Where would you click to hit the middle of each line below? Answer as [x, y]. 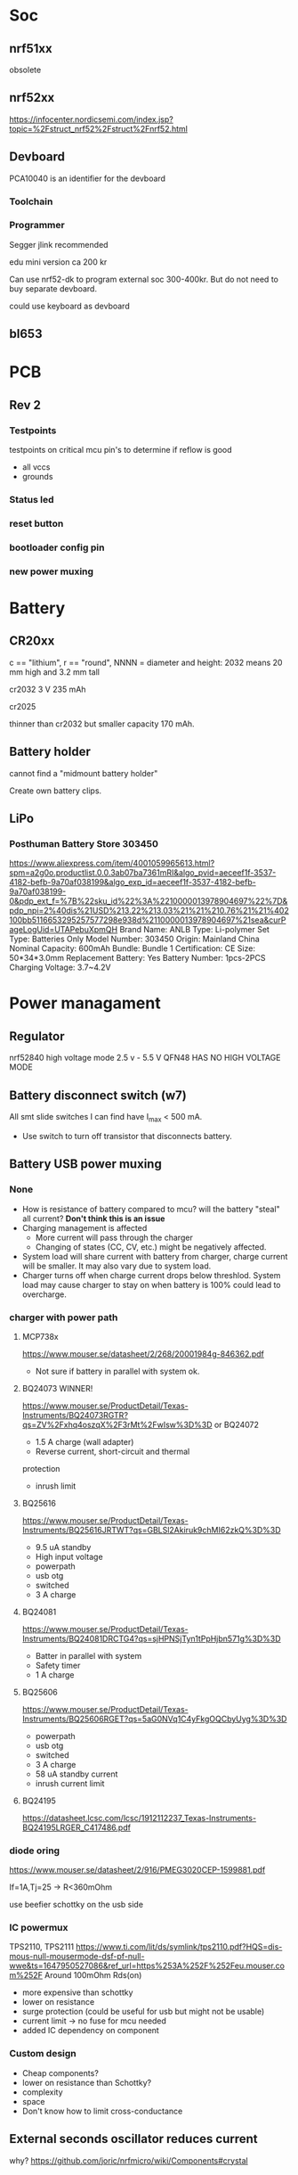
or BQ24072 [237, 1424]
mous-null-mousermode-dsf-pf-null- [77, 1957]
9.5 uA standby [63, 1547]
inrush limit [56, 1486]
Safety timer [58, 1665]
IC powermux [39, 1928]
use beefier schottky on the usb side [77, 1905]
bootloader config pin [57, 547]
